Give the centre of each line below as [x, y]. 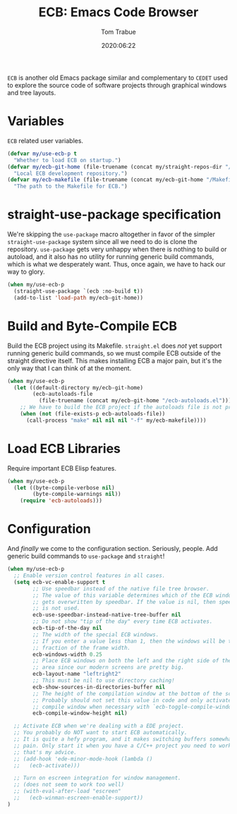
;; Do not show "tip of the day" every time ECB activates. [123, 621]
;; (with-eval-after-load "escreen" [67, 791]
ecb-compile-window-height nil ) [80, 713]
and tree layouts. [32, 92]
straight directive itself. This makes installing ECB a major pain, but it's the [115, 360]
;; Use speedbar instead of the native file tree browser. [121, 589]
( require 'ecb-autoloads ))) [61, 501]
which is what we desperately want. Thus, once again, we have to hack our [116, 265]
